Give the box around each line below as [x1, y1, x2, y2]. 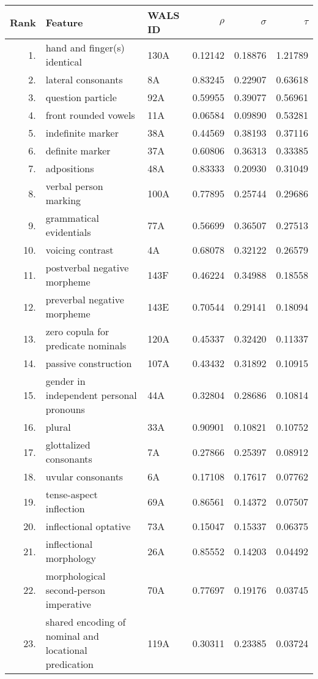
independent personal [45, 388, 137, 402]
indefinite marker [45, 126, 119, 140]
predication [45, 657, 94, 671]
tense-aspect [45, 487, 98, 501]
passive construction [45, 356, 132, 370]
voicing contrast [45, 243, 114, 257]
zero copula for [45, 324, 109, 338]
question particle [45, 90, 117, 104]
